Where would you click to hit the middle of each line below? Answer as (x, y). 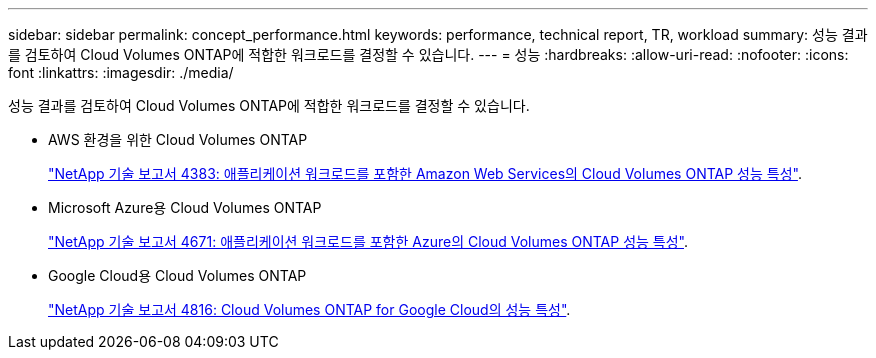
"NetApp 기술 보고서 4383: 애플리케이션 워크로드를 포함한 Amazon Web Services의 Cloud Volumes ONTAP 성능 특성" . (425, 173)
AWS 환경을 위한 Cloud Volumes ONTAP (178, 139)
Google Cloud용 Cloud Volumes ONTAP (177, 275)
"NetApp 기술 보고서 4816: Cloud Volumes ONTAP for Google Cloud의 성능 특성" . (309, 309)
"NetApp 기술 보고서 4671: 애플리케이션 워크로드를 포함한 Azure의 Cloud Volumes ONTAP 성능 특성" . (368, 241)
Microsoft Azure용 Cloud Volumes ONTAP (185, 207)
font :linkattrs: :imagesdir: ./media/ (121, 72)
